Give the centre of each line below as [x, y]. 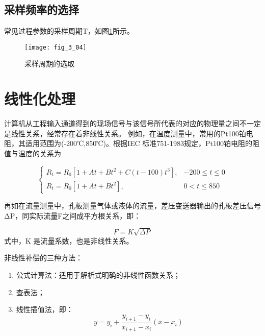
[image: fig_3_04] [56, 47]
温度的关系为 [39, 153]
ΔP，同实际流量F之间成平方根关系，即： [73, 215]
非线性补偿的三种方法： [43, 258]
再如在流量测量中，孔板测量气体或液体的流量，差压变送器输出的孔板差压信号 [132, 206]
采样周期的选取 [49, 64]
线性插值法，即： [45, 309]
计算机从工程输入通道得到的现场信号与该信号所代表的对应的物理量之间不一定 [132, 123]
